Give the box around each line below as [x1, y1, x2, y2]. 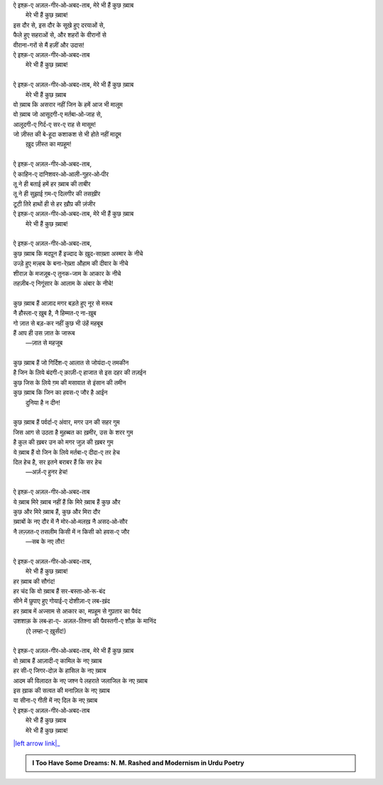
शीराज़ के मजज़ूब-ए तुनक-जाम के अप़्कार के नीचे [13, 269, 121, 278]
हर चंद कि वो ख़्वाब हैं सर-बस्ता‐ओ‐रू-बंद [13, 587, 106, 595]
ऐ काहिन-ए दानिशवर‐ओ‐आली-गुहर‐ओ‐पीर [13, 170, 109, 178]
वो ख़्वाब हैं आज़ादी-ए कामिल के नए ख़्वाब [13, 657, 102, 665]
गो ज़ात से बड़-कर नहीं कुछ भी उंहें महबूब [13, 319, 104, 327]
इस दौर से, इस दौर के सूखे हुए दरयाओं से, [13, 21, 106, 29]
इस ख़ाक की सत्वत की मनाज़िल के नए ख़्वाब [13, 686, 110, 695]
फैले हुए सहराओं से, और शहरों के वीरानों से [13, 31, 106, 39]
